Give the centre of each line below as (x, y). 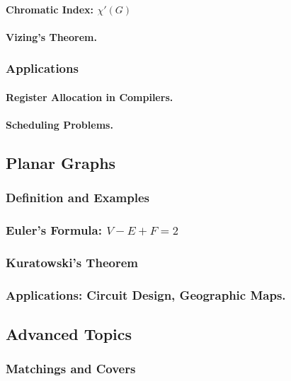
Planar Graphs (61, 162)
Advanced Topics (69, 334)
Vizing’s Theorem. (51, 36)
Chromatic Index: (50, 9)
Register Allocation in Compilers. (90, 96)
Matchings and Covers (71, 369)
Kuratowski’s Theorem (72, 262)
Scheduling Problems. (59, 124)
